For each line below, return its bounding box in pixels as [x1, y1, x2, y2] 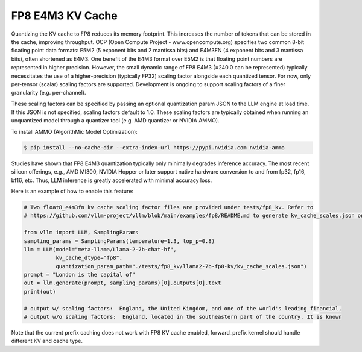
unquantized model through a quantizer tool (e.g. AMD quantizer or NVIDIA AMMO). [11, 117, 220, 124]
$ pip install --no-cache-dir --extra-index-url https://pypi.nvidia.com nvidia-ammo [24, 144, 285, 151]
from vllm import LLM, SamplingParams [24, 229, 139, 236]
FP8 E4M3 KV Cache [11, 9, 118, 22]
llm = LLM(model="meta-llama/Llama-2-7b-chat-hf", [24, 246, 177, 253]
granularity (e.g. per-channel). [11, 89, 86, 96]
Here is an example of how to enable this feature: [11, 187, 134, 195]
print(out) [24, 288, 56, 295]
